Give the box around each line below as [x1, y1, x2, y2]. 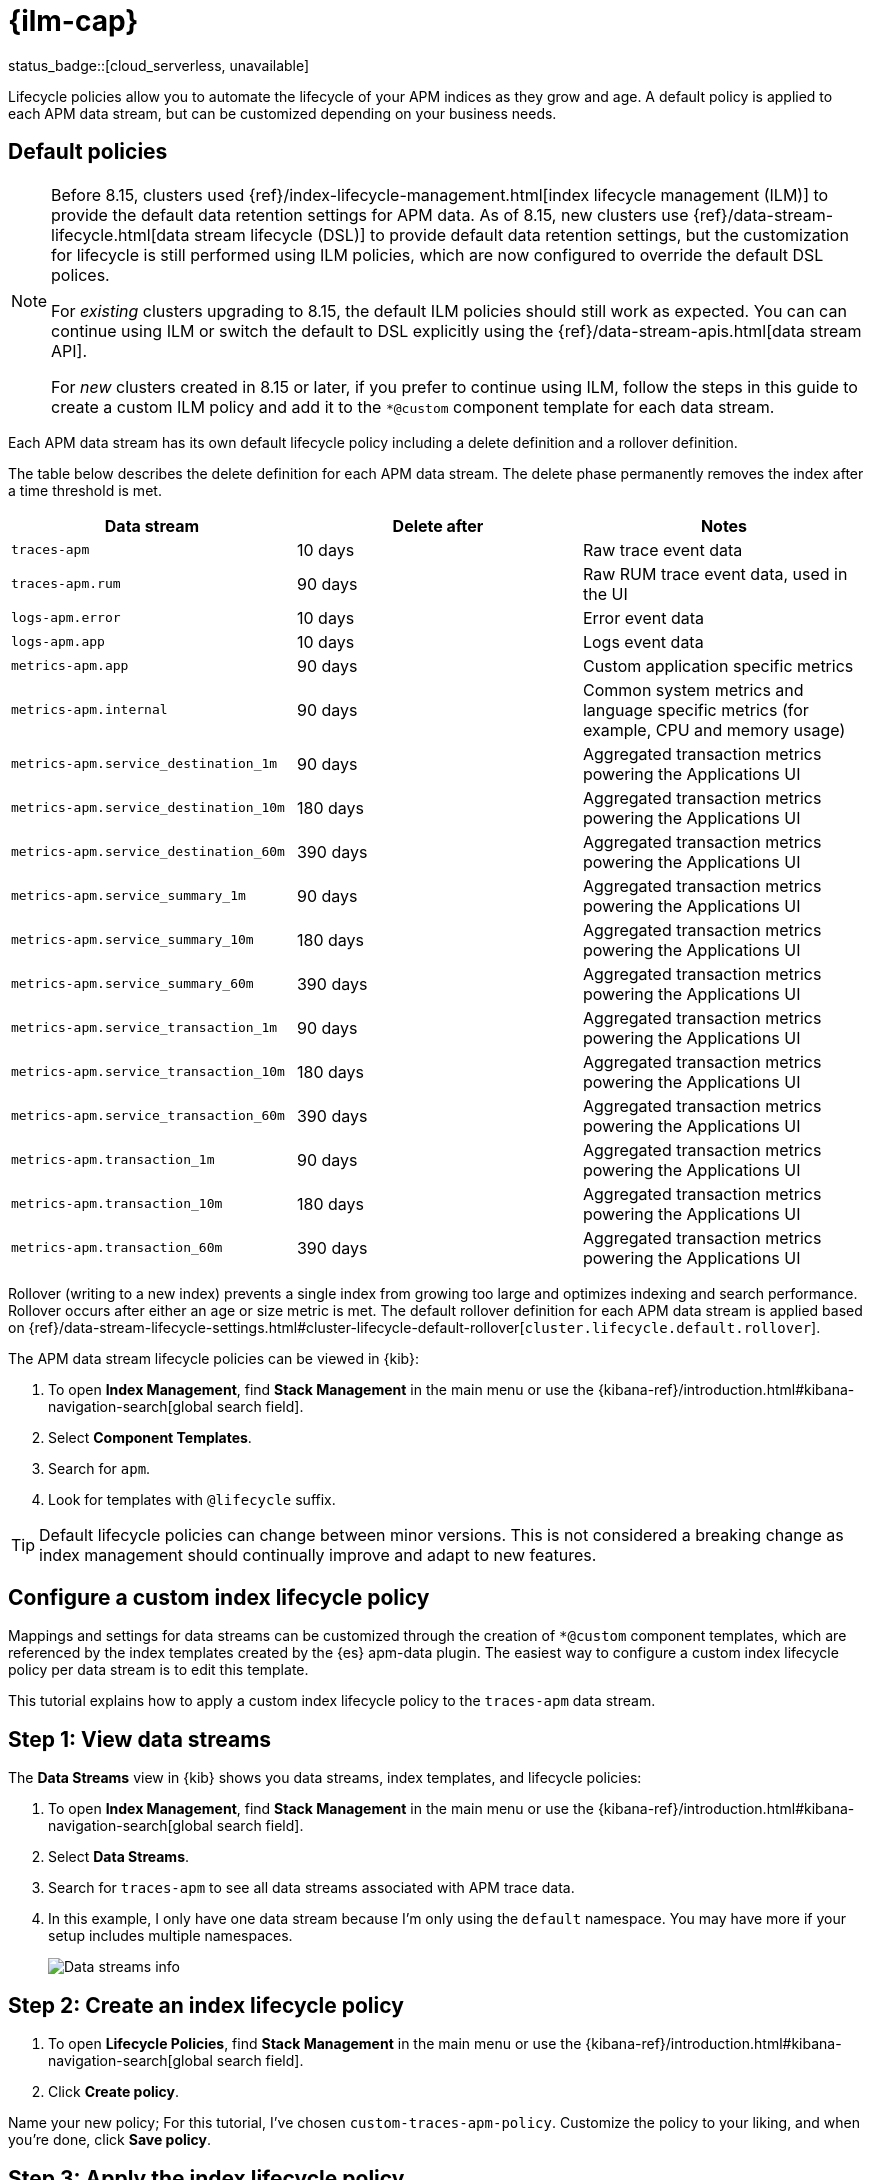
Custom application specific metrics [582, 655, 854, 676]
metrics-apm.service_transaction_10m [11, 1064, 285, 1080]
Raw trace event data [582, 539, 743, 560]
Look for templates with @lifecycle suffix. [48, 1490, 336, 1508]
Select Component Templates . [48, 1428, 252, 1446]
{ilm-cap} [8, 4, 139, 38]
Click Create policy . [48, 2083, 180, 2101]
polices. [51, 264, 110, 285]
